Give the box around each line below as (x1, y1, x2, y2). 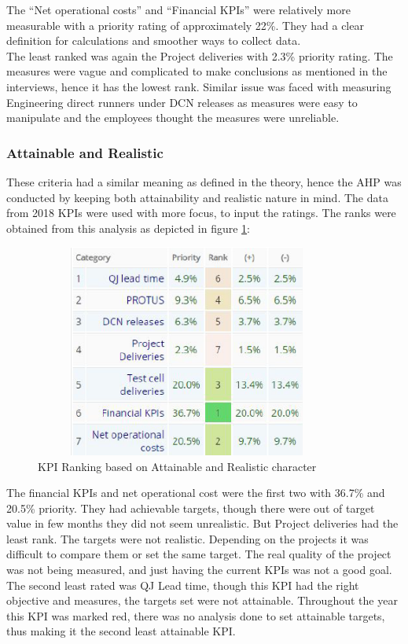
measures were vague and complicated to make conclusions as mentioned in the (6, 63, 388, 79)
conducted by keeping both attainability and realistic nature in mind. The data (6, 189, 388, 205)
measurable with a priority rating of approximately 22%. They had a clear (6, 17, 364, 33)
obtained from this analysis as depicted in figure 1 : (6, 219, 250, 236)
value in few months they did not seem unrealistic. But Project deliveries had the (6, 515, 399, 532)
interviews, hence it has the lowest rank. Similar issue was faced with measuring (6, 78, 391, 94)
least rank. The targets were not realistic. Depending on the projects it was (6, 530, 369, 546)
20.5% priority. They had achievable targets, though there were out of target (6, 499, 375, 516)
